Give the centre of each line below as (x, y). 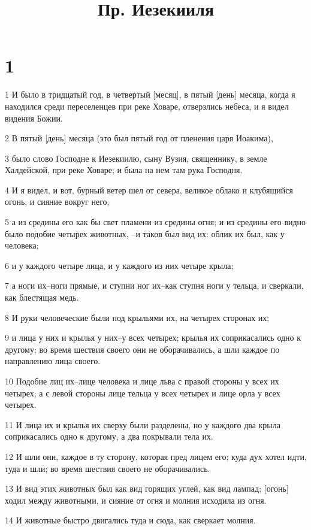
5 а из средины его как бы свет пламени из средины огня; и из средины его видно (155, 222)
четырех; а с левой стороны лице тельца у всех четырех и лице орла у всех (143, 393)
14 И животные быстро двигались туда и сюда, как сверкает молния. (130, 520)
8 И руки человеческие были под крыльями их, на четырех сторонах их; (137, 317)
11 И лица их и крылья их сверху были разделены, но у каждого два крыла (143, 424)
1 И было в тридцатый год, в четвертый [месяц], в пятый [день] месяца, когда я (150, 94)
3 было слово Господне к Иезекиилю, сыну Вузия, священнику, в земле (136, 158)
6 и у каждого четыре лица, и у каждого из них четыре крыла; (119, 265)
